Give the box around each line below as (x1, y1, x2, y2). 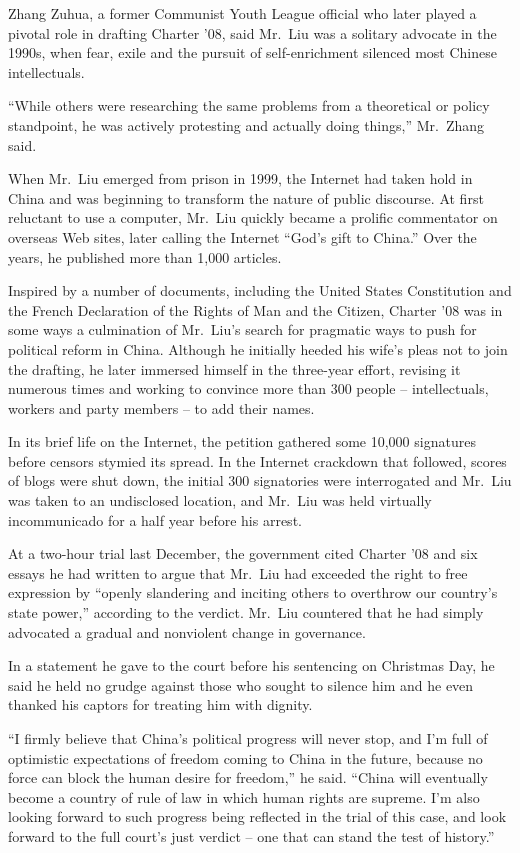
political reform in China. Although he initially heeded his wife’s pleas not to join (8, 338, 508, 359)
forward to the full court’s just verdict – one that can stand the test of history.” (8, 825, 495, 846)
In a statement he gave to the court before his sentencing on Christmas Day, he (8, 655, 495, 676)
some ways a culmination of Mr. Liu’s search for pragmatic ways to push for (8, 319, 477, 340)
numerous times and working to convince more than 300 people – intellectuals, (8, 378, 489, 399)
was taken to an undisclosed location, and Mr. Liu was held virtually (8, 490, 432, 511)
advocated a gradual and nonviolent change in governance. (8, 621, 366, 642)
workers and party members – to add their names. (8, 397, 315, 418)
